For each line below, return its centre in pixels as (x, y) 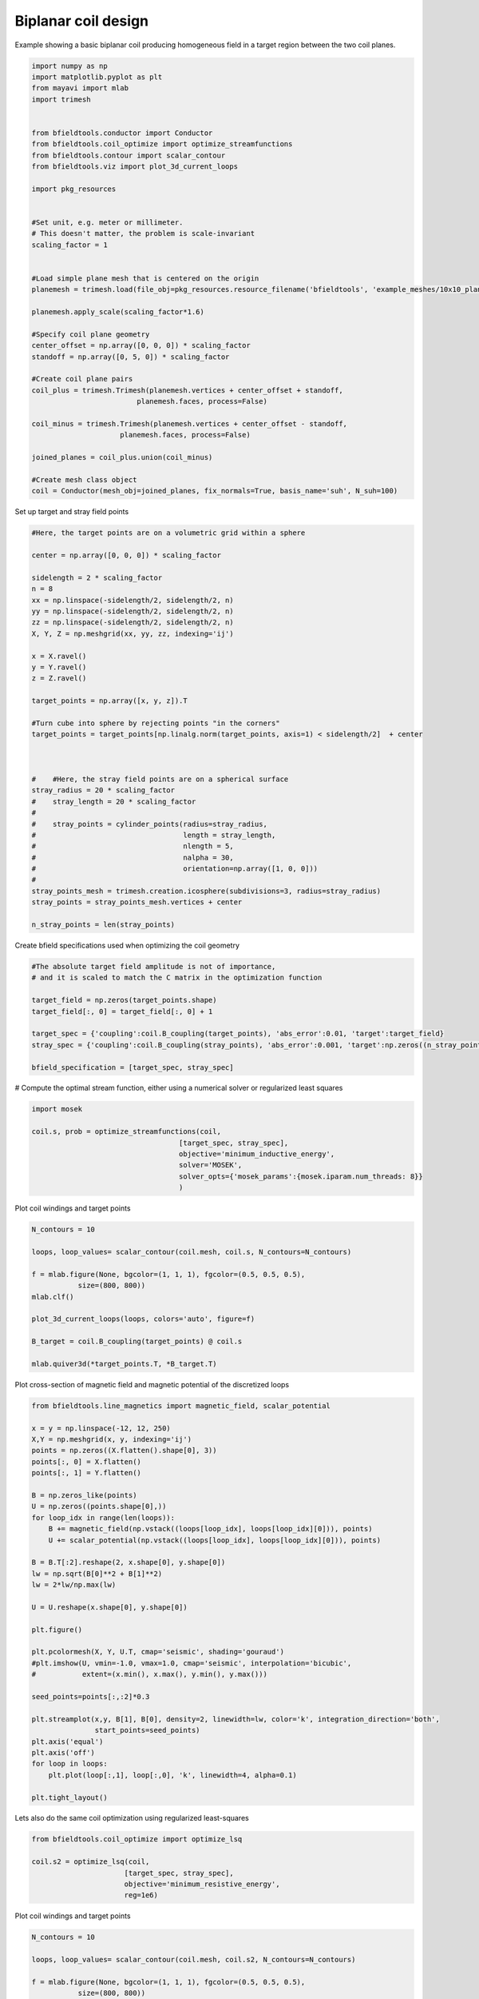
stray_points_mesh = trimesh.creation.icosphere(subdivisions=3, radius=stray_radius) (206, 891)
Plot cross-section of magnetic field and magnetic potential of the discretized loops (152, 1384)
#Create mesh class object (84, 479)
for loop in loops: (69, 1764)
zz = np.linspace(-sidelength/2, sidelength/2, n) (133, 622)
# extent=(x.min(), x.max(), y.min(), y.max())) (149, 1674)
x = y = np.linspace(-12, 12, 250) (101, 1428)
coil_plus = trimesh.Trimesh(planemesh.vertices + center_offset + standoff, (187, 390)
